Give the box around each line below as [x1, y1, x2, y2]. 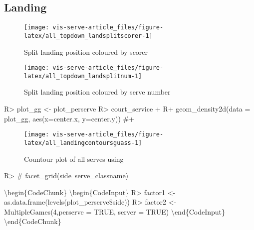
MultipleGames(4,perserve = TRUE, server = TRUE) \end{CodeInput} [4, 206, 226, 217]
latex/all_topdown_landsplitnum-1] [24, 72, 142, 80]
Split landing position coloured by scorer [24, 46, 148, 57]
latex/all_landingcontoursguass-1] [24, 139, 142, 146]
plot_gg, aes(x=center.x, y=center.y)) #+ [4, 113, 135, 123]
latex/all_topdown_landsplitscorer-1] [24, 32, 153, 39]
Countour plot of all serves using [24, 153, 124, 164]
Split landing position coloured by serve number [24, 87, 171, 97]
